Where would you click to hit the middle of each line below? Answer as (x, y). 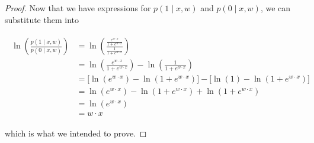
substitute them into (42, 19)
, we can (275, 8)
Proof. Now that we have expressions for (78, 8)
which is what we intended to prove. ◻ (76, 133)
